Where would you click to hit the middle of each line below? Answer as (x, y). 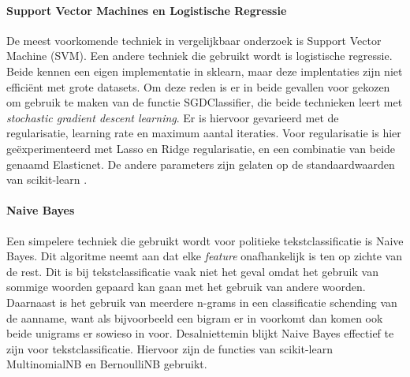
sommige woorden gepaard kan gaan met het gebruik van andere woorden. (186, 287)
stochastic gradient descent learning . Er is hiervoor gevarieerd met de (173, 117)
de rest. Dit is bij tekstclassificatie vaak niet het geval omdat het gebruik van (192, 271)
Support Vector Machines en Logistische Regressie (147, 10)
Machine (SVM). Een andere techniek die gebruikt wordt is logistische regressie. (199, 56)
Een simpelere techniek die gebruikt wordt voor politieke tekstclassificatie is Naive (205, 240)
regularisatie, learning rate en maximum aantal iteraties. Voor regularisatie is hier (204, 133)
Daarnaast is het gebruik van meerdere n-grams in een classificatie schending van (202, 302)
